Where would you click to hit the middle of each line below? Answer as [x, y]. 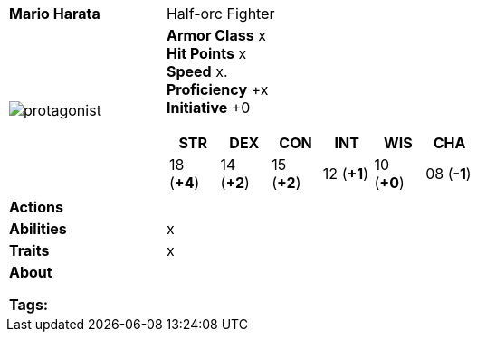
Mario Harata [55, 14]
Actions [36, 207]
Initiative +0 [208, 108]
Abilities [38, 229]
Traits [29, 250]
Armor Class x [216, 35]
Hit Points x [206, 53]
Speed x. [197, 71]
